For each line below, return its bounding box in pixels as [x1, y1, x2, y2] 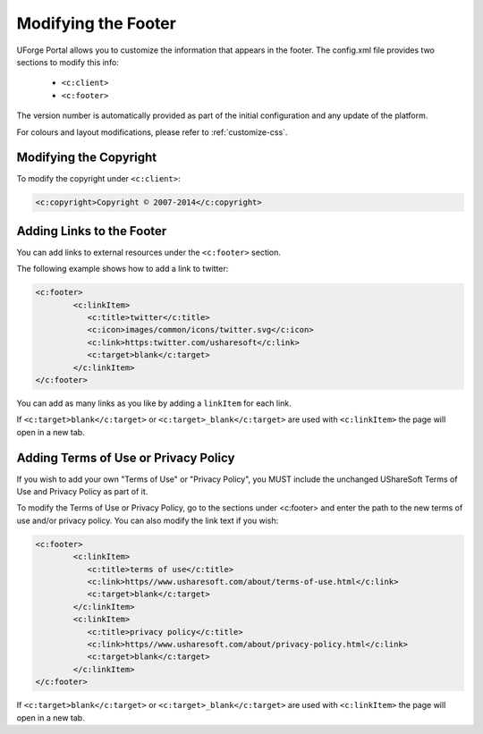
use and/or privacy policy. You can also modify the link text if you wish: [16, 515, 279, 526]
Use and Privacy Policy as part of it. [16, 486, 148, 497]
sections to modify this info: [16, 56, 120, 67]
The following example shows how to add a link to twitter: [16, 264, 229, 274]
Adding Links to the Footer [16, 224, 167, 239]
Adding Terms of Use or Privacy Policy [16, 450, 235, 465]
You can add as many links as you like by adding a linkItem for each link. [16, 398, 292, 409]
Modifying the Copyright [16, 150, 157, 165]
